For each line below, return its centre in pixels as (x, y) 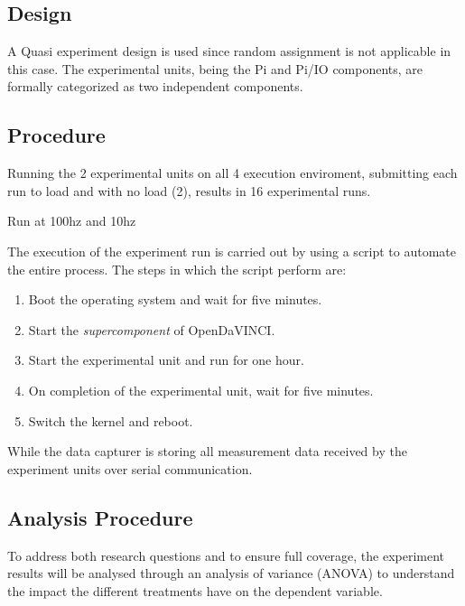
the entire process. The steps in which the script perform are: (177, 269)
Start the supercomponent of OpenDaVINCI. (152, 329)
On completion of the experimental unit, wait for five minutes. (201, 390)
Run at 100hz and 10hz (72, 221)
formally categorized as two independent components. (155, 86)
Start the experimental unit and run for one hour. (166, 360)
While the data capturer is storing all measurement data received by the (207, 451)
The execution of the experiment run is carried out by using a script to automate (232, 251)
